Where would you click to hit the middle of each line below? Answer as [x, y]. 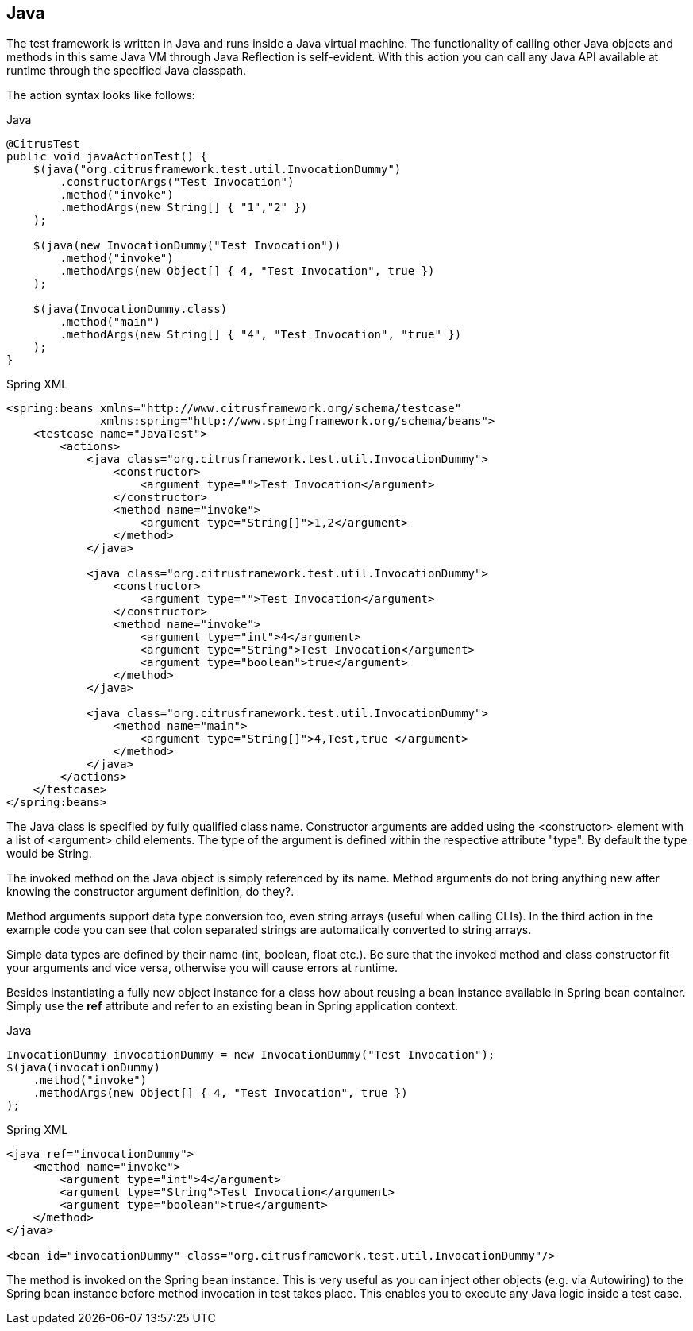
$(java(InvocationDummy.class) [130, 309]
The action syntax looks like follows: [101, 95]
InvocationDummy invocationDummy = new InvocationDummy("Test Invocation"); [251, 1055]
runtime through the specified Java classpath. [126, 71]
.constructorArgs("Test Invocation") [177, 182]
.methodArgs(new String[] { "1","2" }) [184, 208]
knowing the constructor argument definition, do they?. [150, 892]
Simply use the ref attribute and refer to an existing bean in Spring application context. [233, 1006]
